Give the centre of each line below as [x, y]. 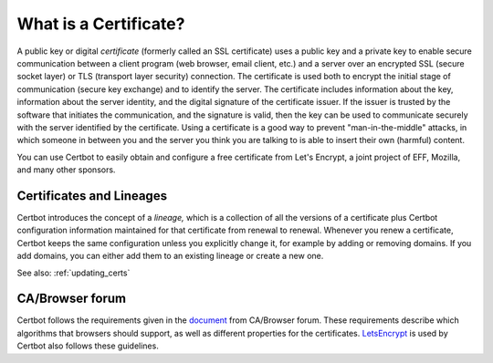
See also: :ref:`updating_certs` [73, 273]
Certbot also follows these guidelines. [88, 346]
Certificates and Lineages [92, 196]
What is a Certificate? [101, 24]
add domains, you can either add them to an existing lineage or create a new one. [170, 256]
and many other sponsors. [66, 170]
